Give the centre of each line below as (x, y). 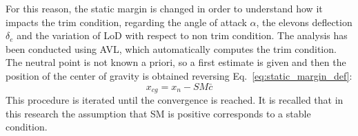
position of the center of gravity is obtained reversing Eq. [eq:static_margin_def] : (179, 75)
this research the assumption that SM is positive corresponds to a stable (158, 113)
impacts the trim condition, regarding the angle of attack (126, 22)
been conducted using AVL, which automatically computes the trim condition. (171, 48)
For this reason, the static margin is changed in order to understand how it (164, 8)
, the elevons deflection (304, 22)
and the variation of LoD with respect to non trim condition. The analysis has (182, 35)
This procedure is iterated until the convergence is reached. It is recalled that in (175, 100)
